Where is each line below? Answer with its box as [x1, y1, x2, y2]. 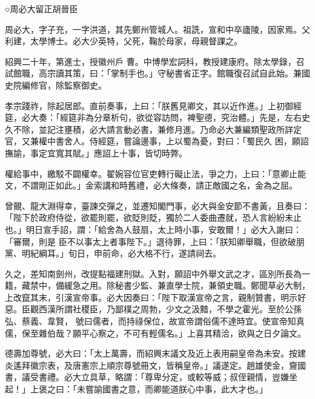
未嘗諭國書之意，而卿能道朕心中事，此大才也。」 [76, 383, 268, 395]
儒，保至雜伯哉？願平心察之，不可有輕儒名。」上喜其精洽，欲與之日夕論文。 [5, 326, 306, 339]
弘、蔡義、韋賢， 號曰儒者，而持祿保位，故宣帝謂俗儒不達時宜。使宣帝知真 [5, 315, 305, 327]
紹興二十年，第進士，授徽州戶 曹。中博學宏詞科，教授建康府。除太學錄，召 [5, 55, 305, 67]
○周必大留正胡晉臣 [5, 2, 78, 15]
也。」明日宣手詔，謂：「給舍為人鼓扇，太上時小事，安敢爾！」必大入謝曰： [5, 223, 302, 235]
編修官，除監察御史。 [21, 78, 107, 91]
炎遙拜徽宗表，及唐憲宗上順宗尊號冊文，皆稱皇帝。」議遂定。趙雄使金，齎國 [5, 358, 306, 371]
